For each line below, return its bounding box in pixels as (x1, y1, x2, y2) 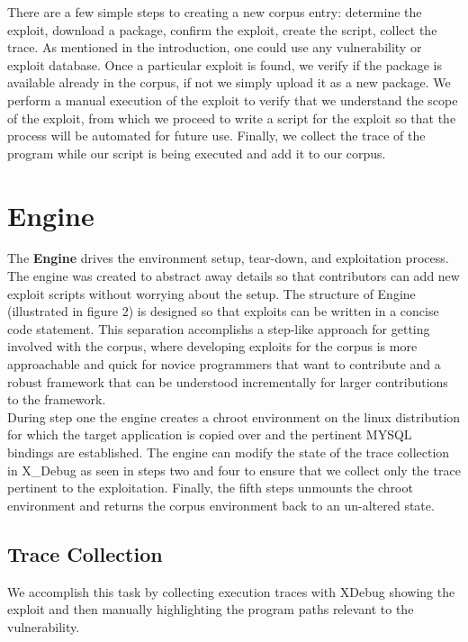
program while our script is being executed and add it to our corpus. (7, 143, 386, 162)
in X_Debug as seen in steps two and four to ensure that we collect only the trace (7, 460, 461, 479)
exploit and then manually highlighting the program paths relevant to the (7, 600, 414, 619)
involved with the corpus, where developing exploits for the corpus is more (7, 337, 418, 356)
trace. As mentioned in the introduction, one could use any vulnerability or (7, 38, 422, 57)
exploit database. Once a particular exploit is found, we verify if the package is (7, 55, 442, 74)
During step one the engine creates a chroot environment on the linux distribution (7, 407, 461, 426)
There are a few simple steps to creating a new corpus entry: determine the (7, 3, 422, 21)
